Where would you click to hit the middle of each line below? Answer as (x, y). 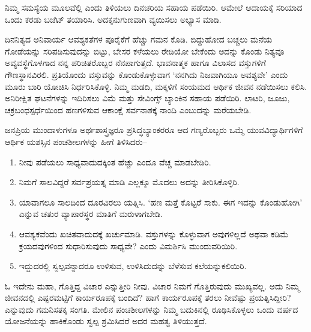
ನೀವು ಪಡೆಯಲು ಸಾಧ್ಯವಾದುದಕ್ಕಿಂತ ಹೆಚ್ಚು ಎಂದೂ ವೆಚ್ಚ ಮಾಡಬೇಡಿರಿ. (115, 162)
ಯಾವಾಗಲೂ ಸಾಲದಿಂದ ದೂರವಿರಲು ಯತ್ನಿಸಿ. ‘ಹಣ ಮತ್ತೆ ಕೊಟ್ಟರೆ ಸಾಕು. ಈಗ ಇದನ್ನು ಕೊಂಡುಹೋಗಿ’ (161, 202)
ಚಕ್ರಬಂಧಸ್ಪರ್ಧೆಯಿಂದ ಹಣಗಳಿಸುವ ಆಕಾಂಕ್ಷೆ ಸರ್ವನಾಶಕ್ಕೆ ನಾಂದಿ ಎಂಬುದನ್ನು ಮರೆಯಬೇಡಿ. (128, 109)
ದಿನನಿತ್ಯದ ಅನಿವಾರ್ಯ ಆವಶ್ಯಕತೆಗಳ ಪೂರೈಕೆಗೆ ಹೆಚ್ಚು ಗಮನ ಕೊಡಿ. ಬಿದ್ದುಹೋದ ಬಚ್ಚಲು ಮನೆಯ (139, 39)
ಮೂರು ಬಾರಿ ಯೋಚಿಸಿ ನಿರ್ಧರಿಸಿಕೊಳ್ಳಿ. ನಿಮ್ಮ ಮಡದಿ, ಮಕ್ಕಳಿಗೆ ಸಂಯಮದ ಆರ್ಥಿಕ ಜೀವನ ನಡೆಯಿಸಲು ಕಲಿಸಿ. (156, 86)
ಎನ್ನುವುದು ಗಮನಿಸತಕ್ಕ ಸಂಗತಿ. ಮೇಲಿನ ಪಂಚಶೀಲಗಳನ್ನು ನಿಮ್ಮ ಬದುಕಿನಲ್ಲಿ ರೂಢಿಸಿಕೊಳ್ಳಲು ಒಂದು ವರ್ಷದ (152, 309)
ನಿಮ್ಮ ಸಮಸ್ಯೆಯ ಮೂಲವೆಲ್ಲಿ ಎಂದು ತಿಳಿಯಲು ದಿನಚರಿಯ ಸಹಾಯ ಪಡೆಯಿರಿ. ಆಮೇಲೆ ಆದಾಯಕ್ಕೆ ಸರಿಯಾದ (154, 7)
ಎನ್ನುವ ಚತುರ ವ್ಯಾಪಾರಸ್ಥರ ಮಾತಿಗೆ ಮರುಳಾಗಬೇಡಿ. (91, 214)
